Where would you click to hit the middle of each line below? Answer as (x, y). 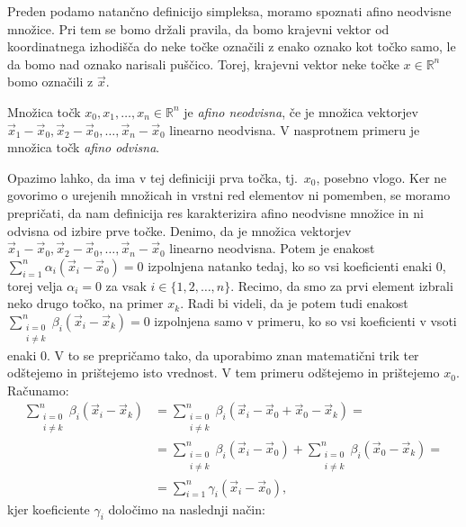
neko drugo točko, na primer (85, 303)
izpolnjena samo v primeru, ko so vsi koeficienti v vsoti (305, 320)
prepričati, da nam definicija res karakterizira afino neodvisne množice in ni (215, 212)
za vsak (126, 285)
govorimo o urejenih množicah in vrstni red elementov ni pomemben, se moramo (229, 195)
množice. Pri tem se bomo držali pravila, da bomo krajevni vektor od (198, 28)
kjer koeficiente (49, 509)
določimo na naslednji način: (187, 509)
